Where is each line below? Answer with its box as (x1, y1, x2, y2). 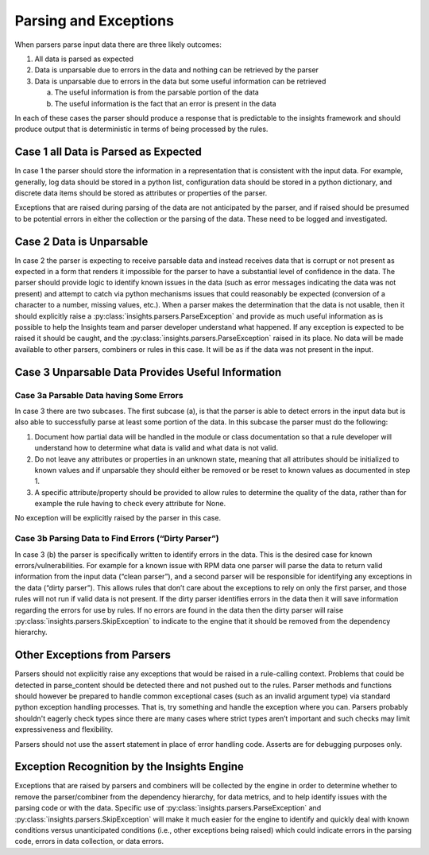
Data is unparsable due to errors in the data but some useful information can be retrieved (34, 76, 327, 86)
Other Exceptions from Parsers (14, 648, 171, 662)
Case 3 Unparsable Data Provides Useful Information (14, 366, 282, 379)
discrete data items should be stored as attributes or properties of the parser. (14, 188, 268, 198)
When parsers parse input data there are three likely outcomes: (14, 40, 222, 49)
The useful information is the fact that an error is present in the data (54, 99, 276, 108)
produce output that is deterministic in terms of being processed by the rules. (14, 124, 269, 134)
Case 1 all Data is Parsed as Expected (14, 145, 203, 159)
